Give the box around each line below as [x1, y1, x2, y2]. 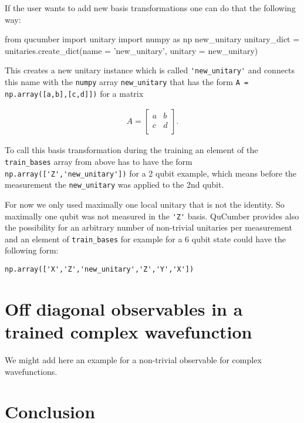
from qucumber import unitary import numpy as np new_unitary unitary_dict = [5, 33, 300, 45]
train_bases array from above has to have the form [5, 155, 192, 167]
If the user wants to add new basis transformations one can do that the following [5, 2, 296, 13]
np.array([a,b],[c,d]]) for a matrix [5, 87, 144, 99]
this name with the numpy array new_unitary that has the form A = [5, 76, 249, 88]
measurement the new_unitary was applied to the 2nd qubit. [5, 178, 224, 191]
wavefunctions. [5, 365, 58, 377]
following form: [5, 244, 59, 256]
